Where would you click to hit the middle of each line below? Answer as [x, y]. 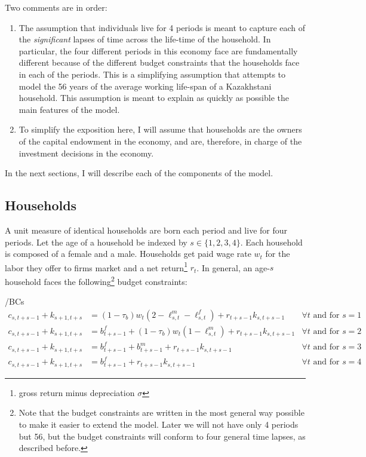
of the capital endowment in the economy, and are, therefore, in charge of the [160, 141]
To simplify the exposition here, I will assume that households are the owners [160, 129]
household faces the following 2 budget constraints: [96, 280]
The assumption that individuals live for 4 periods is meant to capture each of [162, 27]
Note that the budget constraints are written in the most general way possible [162, 412]
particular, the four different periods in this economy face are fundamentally [158, 50]
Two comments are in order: [56, 7]
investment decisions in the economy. [86, 153]
